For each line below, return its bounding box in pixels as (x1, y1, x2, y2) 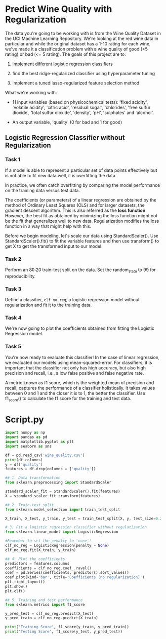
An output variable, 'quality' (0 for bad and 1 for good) (12, 119, 123, 125)
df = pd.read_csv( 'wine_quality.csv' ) (5, 453, 85, 458)
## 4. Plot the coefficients (5, 557, 65, 561)
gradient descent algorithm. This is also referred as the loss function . (5, 207, 147, 213)
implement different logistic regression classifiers (12, 61, 113, 67)
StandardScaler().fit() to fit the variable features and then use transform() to (5, 238, 159, 244)
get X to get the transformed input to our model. (5, 243, 103, 249)
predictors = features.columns (5, 561, 70, 566)
